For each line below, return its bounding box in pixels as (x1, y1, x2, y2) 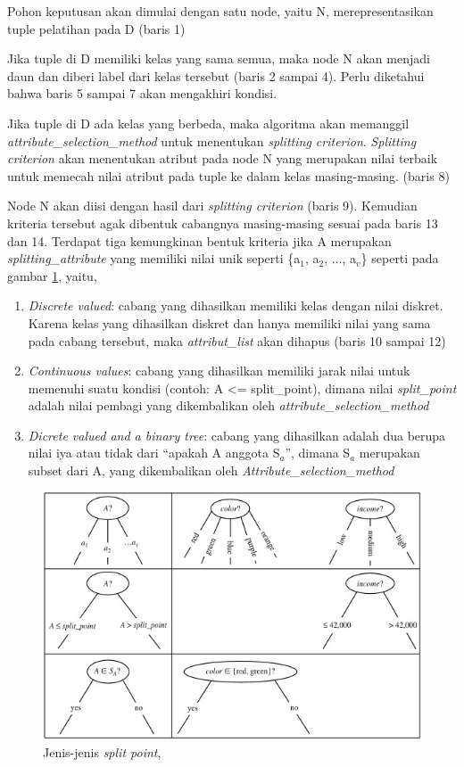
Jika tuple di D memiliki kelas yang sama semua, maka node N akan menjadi (7, 49, 430, 68)
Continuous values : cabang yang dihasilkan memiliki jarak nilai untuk (28, 361, 410, 380)
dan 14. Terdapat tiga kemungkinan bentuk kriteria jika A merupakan (7, 231, 392, 250)
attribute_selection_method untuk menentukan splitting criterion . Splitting (7, 131, 417, 150)
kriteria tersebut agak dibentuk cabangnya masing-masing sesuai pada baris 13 (7, 213, 438, 232)
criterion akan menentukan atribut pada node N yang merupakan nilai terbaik (7, 149, 438, 168)
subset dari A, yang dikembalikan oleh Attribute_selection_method (28, 461, 394, 480)
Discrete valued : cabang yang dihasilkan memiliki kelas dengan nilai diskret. (28, 296, 443, 315)
